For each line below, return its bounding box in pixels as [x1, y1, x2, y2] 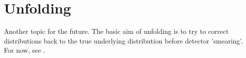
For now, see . [4, 45, 45, 55]
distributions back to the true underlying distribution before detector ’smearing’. [4, 35, 243, 45]
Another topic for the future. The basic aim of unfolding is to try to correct [4, 26, 229, 36]
